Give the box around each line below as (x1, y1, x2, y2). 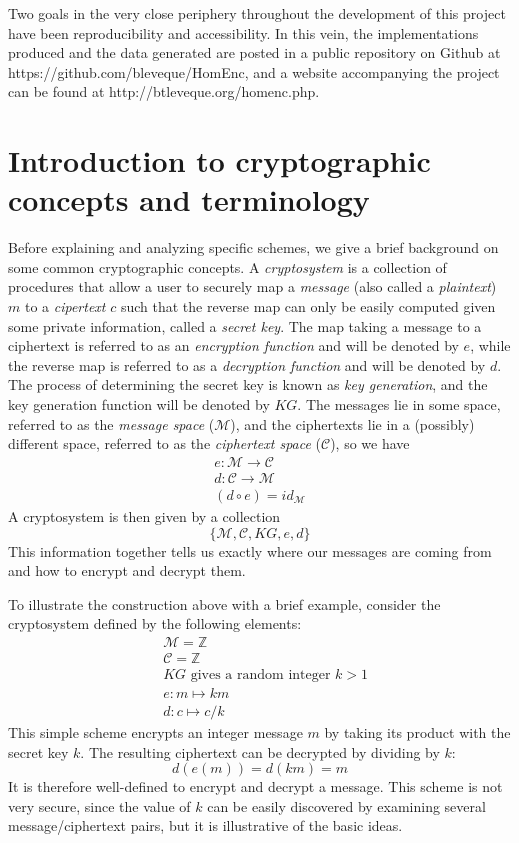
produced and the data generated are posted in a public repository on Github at (8, 42, 501, 63)
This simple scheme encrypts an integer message (8, 722, 303, 743)
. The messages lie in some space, (297, 394, 501, 415)
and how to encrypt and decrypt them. (8, 560, 246, 581)
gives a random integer (190, 667, 331, 682)
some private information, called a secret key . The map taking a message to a (8, 315, 482, 336)
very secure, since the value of (8, 795, 191, 816)
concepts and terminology (8, 179, 370, 220)
